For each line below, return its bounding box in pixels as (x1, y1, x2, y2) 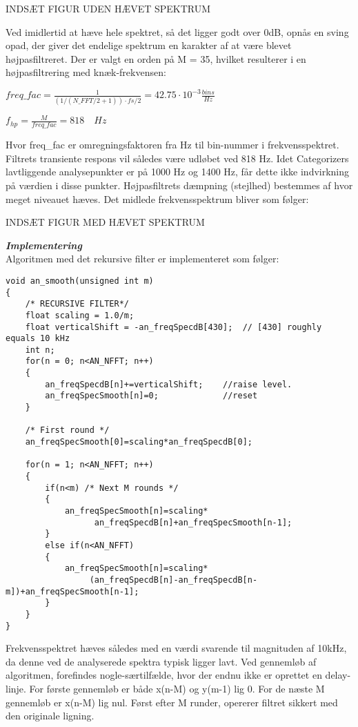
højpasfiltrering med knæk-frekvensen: (6, 65, 166, 79)
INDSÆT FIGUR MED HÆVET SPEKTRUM (6, 215, 205, 229)
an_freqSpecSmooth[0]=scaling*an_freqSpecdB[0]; (25, 437, 252, 447)
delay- (325, 668, 351, 682)
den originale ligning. (6, 708, 95, 723)
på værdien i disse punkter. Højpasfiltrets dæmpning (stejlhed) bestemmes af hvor (6, 177, 353, 192)
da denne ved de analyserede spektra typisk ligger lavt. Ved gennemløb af (6, 654, 317, 668)
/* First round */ (25, 425, 110, 436)
